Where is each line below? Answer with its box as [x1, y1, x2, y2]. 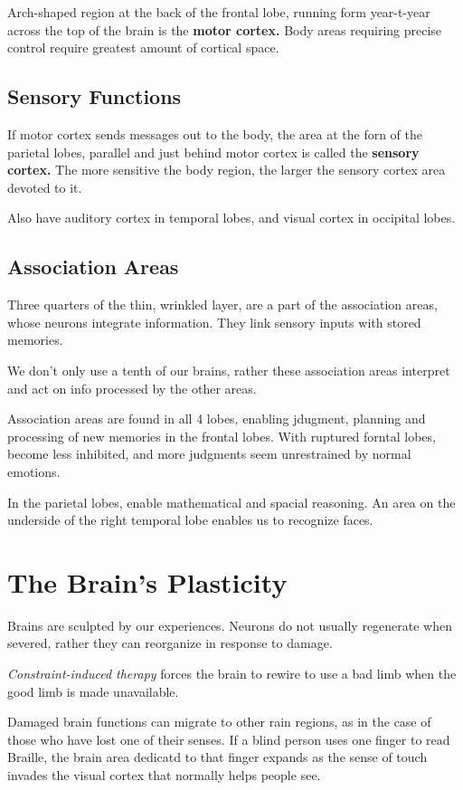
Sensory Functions [7, 82, 182, 110]
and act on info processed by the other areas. [7, 378, 257, 397]
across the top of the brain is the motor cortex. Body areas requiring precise [7, 20, 442, 39]
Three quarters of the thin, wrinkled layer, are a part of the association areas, [7, 295, 438, 314]
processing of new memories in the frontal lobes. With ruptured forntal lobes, [7, 426, 436, 445]
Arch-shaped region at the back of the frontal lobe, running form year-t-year [7, 3, 430, 21]
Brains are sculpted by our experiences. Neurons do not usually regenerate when [7, 615, 453, 634]
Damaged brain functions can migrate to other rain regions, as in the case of [7, 712, 431, 731]
